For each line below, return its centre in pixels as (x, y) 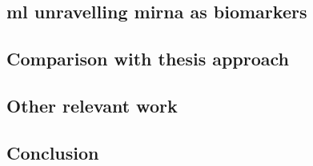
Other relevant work (92, 105)
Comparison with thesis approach (148, 59)
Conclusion (53, 152)
